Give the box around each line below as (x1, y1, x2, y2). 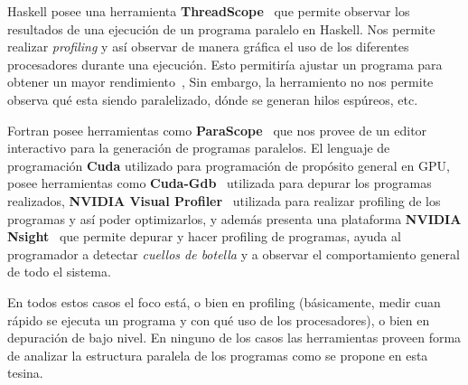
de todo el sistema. (7, 262, 111, 281)
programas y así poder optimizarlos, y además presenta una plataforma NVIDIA (7, 209, 462, 228)
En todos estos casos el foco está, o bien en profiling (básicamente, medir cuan (7, 292, 441, 311)
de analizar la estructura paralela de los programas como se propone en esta (7, 345, 428, 364)
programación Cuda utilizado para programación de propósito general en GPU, (7, 155, 450, 174)
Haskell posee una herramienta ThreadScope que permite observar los (7, 2, 410, 20)
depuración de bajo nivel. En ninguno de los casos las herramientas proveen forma (7, 328, 462, 347)
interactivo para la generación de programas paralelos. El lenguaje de (7, 138, 390, 157)
